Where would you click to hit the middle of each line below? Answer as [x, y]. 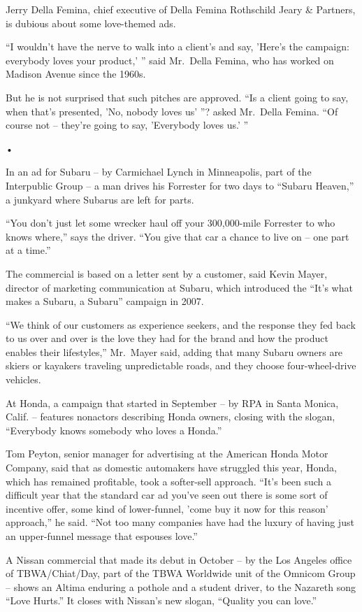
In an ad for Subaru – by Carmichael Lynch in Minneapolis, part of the [159, 172]
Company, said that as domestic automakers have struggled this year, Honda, [171, 468]
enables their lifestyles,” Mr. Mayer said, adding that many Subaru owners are [174, 351]
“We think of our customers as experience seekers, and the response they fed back [181, 324]
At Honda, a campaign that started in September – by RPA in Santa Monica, [172, 403]
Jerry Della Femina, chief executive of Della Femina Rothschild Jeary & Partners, [181, 9]
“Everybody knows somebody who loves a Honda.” [114, 430]
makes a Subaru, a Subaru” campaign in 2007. [105, 301]
